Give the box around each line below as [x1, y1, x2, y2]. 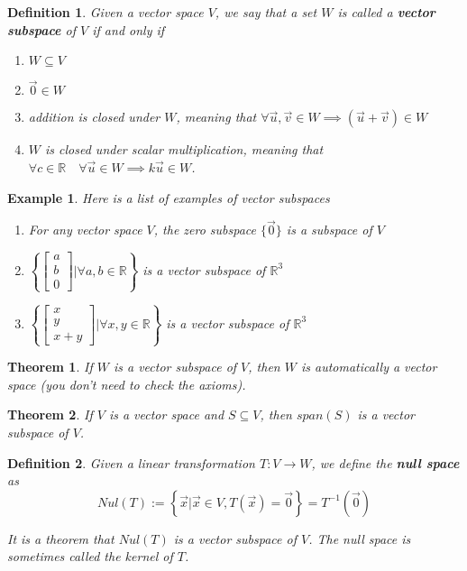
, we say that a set [215, 3, 317, 21]
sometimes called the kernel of [7, 547, 173, 566]
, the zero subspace [153, 220, 257, 239]
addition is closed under [28, 107, 160, 126]
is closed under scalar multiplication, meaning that [45, 140, 324, 159]
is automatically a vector [300, 357, 437, 376]
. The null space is [308, 529, 411, 548]
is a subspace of [286, 220, 372, 239]
